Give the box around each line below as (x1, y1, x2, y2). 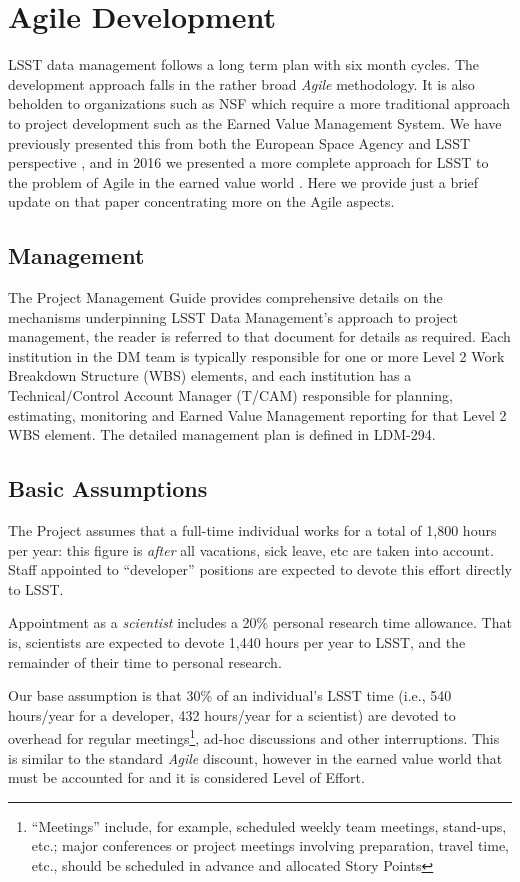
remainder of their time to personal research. (8, 651, 282, 672)
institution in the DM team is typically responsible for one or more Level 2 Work (8, 345, 505, 366)
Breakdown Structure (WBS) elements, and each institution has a (8, 365, 412, 386)
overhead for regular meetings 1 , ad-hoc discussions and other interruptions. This (8, 725, 500, 749)
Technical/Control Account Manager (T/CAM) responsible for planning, (8, 385, 453, 406)
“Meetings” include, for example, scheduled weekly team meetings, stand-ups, (31, 815, 507, 836)
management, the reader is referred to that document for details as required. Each (8, 326, 511, 347)
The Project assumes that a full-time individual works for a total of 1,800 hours (8, 520, 497, 541)
